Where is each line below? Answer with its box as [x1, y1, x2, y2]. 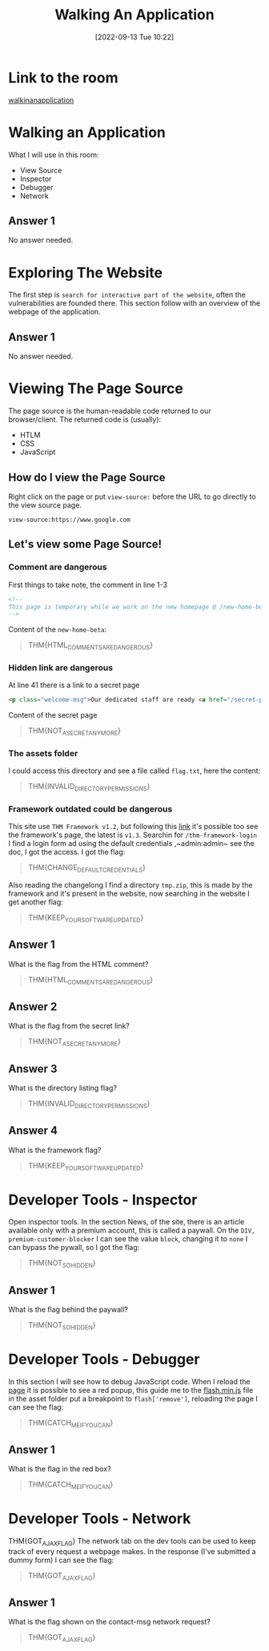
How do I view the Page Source [8, 471, 166, 484]
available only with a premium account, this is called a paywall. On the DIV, [8, 1225, 256, 1236]
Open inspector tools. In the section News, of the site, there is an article [8, 1217, 245, 1227]
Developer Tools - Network [8, 1510, 191, 1528]
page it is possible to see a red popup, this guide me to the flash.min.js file [8, 1385, 254, 1394]
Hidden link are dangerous [8, 662, 114, 673]
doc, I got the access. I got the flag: [8, 848, 126, 857]
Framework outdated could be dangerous [8, 803, 173, 815]
